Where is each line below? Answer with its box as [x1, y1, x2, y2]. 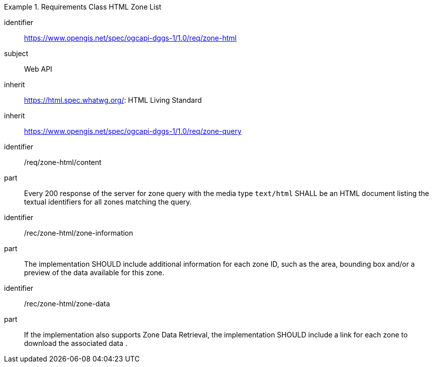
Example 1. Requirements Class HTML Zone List [4, 3, 161, 11]
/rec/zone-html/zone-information [24, 229, 133, 237]
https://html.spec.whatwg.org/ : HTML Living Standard [24, 96, 202, 104]
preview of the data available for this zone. [24, 268, 164, 277]
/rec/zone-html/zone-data [24, 299, 110, 308]
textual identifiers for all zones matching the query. [24, 198, 192, 206]
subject [4, 49, 29, 58]
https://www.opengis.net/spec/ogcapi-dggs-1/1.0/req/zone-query [24, 127, 242, 135]
